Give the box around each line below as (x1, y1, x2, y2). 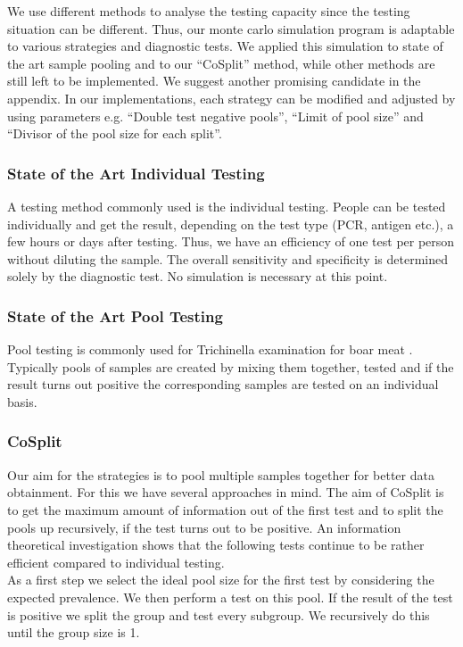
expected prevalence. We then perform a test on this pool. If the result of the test (7, 587, 453, 606)
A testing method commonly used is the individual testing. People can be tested (7, 196, 446, 215)
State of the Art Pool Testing (7, 304, 223, 327)
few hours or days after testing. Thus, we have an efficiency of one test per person (7, 232, 455, 251)
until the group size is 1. (7, 623, 140, 642)
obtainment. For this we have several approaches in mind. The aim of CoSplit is (7, 483, 444, 502)
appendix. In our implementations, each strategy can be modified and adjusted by (7, 88, 456, 107)
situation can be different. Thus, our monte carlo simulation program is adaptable (7, 19, 455, 37)
